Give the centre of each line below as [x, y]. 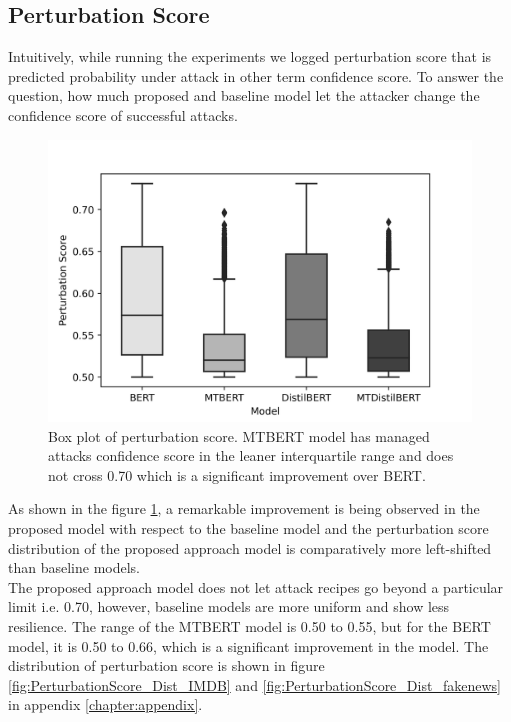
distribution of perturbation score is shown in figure [166, 665]
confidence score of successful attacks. [123, 114]
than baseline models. [74, 567]
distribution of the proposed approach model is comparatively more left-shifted [250, 547]
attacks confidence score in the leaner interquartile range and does [251, 455]
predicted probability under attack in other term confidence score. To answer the [256, 75]
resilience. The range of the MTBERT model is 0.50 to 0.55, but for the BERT [249, 625]
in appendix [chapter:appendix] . [105, 704]
